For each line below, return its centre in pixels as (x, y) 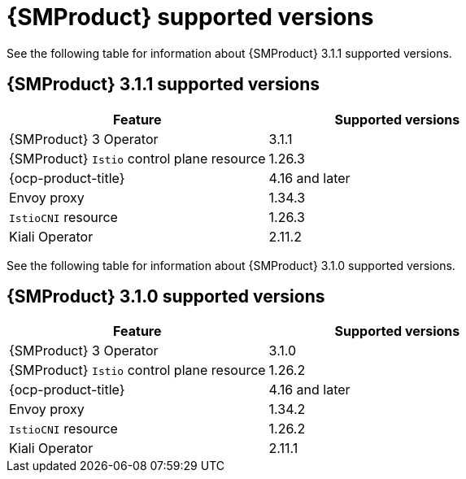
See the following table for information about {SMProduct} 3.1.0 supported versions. (231, 265)
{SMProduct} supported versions (190, 17)
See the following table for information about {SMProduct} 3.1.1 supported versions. (229, 53)
